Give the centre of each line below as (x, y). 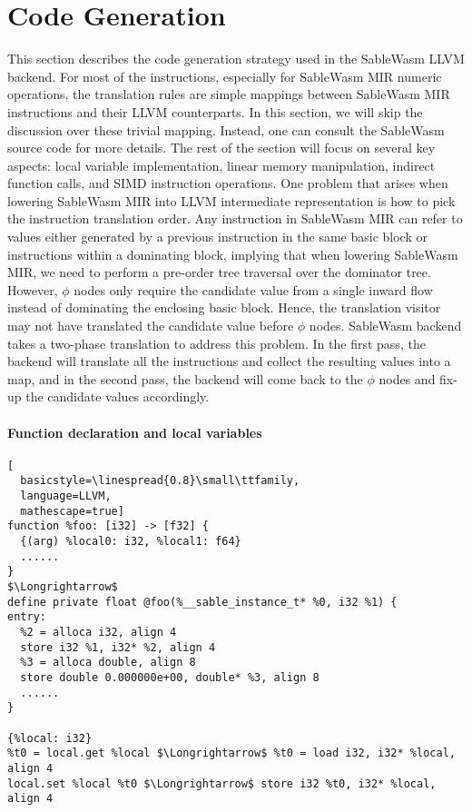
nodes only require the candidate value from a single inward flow (253, 289)
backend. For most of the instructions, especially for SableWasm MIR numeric (225, 76)
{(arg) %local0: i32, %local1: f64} (131, 542)
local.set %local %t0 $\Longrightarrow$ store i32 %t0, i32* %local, (222, 783)
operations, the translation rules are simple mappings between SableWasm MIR (229, 94)
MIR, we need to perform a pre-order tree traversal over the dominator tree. (219, 272)
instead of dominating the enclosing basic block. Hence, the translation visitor (224, 307)
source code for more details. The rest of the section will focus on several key (221, 148)
